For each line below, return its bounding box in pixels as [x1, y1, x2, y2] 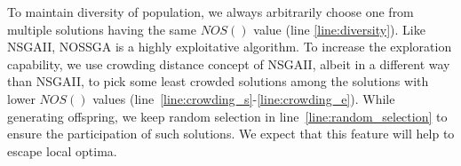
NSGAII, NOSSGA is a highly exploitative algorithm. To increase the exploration [7, 37, 452, 56]
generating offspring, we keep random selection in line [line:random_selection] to [7, 107, 448, 125]
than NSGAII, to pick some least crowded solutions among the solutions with [7, 72, 429, 91]
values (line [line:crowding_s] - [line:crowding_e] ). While [92, 89, 395, 107]
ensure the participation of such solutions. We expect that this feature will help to [7, 124, 455, 143]
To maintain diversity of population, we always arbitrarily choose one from [7, 3, 414, 20]
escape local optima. [7, 141, 117, 160]
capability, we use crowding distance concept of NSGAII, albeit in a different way [7, 54, 450, 73]
